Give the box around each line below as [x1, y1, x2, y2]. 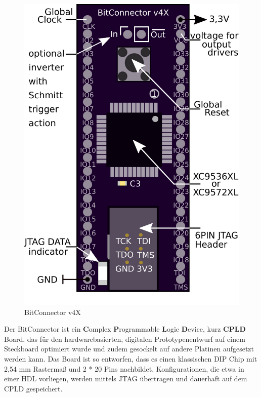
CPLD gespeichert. [4, 383, 63, 393]
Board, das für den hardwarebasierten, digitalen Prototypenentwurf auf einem [4, 333, 245, 344]
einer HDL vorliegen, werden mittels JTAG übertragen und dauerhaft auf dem [4, 373, 247, 384]
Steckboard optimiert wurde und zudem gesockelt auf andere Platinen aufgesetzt [4, 343, 254, 354]
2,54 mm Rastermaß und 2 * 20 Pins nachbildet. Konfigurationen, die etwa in [4, 363, 244, 374]
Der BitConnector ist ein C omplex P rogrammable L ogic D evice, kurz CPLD [4, 324, 246, 334]
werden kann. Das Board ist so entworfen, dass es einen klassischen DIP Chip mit [4, 353, 257, 364]
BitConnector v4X [24, 306, 81, 317]
